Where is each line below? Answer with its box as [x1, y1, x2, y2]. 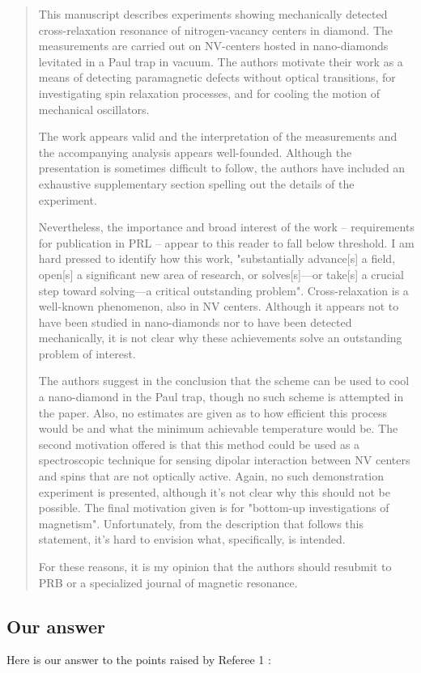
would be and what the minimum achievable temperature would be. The [38, 420, 398, 437]
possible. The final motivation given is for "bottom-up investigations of [38, 499, 389, 516]
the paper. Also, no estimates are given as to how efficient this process [38, 404, 388, 421]
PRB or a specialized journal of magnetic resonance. [38, 574, 298, 590]
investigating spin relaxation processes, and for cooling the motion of [38, 84, 381, 101]
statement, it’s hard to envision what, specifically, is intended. [38, 531, 346, 548]
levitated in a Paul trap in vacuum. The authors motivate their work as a [38, 53, 403, 70]
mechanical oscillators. [38, 100, 150, 117]
